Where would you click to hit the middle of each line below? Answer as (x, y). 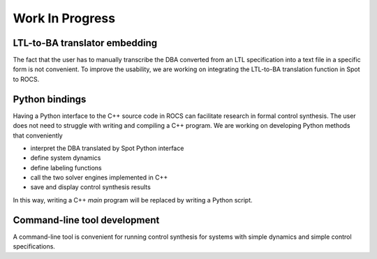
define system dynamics (66, 158)
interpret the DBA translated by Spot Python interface (107, 148)
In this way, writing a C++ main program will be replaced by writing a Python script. (133, 200)
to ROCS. (26, 79)
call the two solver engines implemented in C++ (99, 177)
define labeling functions (66, 168)
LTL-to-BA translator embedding (85, 43)
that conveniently (38, 135)
